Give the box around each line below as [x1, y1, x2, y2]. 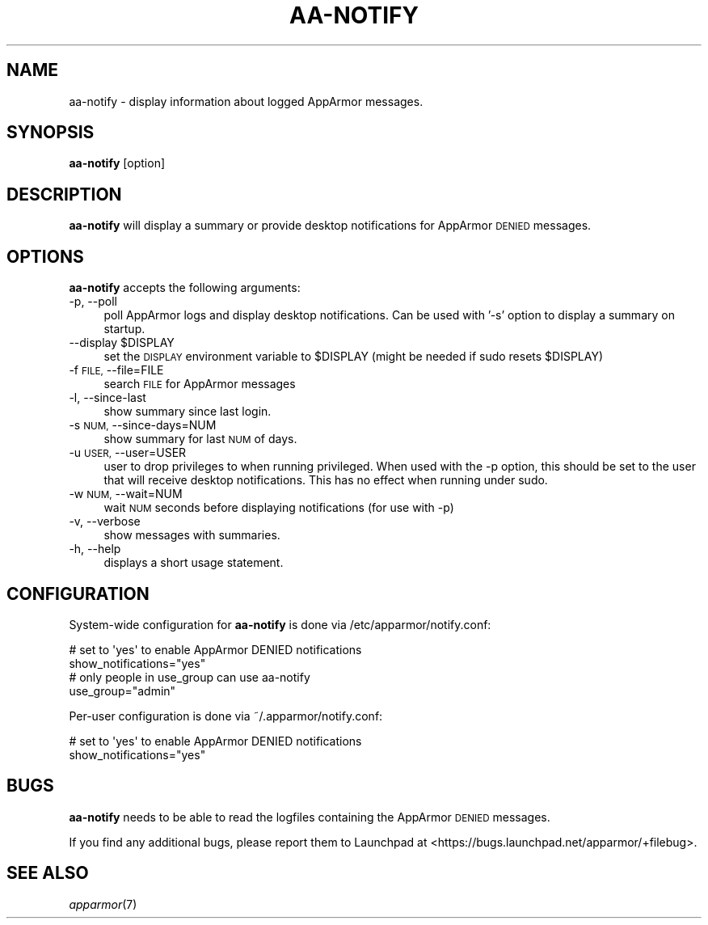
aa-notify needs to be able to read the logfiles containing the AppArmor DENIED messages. [69, 809, 550, 824]
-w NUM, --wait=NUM [69, 487, 183, 501]
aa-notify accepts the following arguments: [69, 281, 301, 295]
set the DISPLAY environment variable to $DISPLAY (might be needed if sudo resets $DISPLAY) [103, 349, 604, 364]
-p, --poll [69, 294, 117, 309]
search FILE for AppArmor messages [103, 377, 296, 391]
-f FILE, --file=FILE [69, 363, 164, 378]
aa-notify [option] [69, 156, 166, 171]
